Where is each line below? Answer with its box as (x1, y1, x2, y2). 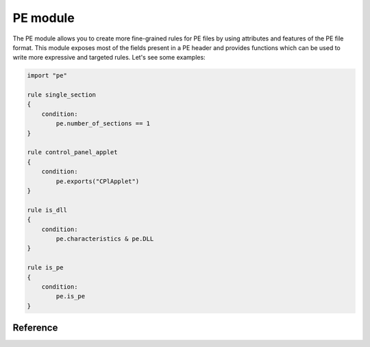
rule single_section (27, 91, 96, 99)
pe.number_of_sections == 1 (56, 120, 151, 128)
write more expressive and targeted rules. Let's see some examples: (12, 53, 206, 62)
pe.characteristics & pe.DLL (56, 235, 154, 243)
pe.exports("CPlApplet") (56, 177, 140, 185)
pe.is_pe (56, 292, 86, 300)
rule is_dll (27, 206, 68, 214)
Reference (12, 322, 58, 334)
